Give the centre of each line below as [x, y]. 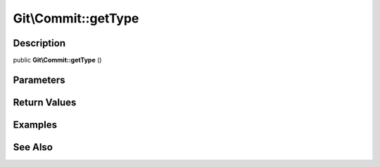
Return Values [45, 102]
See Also [33, 147]
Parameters [39, 80]
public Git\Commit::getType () [57, 60]
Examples [35, 125]
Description [39, 43]
